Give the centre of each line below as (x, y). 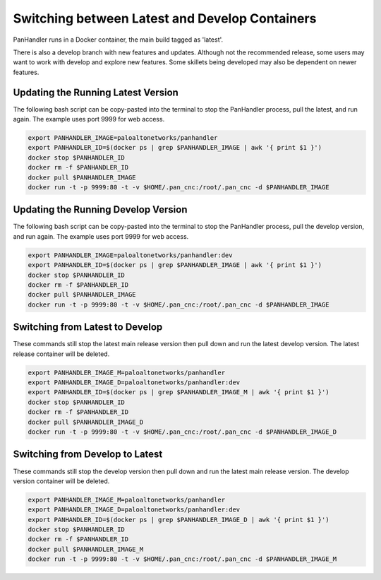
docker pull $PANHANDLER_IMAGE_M (86, 549)
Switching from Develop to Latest (88, 455)
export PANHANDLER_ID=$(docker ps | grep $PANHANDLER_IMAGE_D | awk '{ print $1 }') (179, 520)
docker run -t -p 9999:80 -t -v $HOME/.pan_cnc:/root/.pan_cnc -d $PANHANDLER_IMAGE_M (182, 559)
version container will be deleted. (61, 481)
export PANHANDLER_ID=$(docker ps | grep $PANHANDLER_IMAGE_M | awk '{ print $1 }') (179, 392)
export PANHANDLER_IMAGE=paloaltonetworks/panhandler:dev (130, 255)
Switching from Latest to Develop (88, 327)
